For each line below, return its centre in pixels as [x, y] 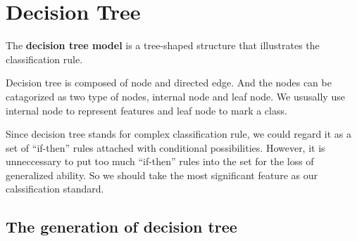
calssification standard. [55, 189]
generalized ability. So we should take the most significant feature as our [162, 175]
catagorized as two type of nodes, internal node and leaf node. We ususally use [175, 96]
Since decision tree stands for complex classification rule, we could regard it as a [179, 134]
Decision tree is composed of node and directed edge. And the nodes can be [169, 83]
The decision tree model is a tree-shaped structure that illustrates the [163, 45]
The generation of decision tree [121, 227]
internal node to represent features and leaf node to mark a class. [146, 110]
